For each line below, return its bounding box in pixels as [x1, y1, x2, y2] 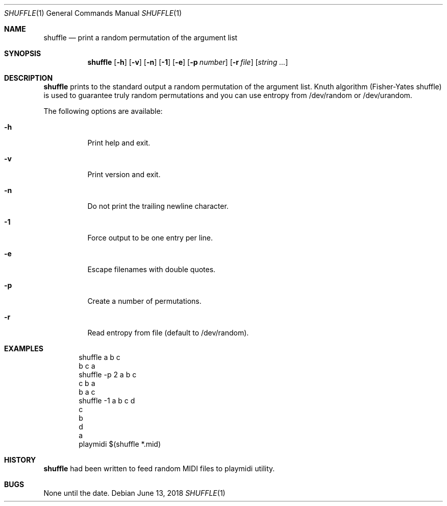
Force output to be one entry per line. [87, 233, 213, 242]
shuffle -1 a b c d [79, 396, 135, 405]
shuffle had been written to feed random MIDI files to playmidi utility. [43, 464, 275, 473]
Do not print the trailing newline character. [87, 202, 229, 210]
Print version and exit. [87, 170, 161, 179]
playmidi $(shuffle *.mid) [79, 440, 161, 448]
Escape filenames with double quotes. [87, 265, 216, 274]
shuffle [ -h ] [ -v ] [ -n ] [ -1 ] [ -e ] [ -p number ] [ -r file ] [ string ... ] [87, 58, 288, 66]
